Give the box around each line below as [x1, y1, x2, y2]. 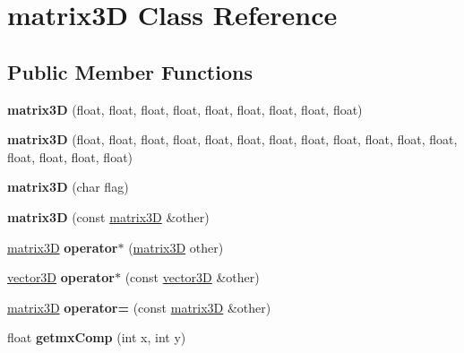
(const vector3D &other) [125, 268, 260, 287]
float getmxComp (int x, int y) [7, 328, 186, 347]
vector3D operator [7, 268, 115, 287]
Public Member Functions [7, 57, 253, 85]
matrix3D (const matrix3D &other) [7, 207, 210, 226]
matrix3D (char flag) [7, 177, 129, 196]
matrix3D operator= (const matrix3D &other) [7, 297, 271, 316]
